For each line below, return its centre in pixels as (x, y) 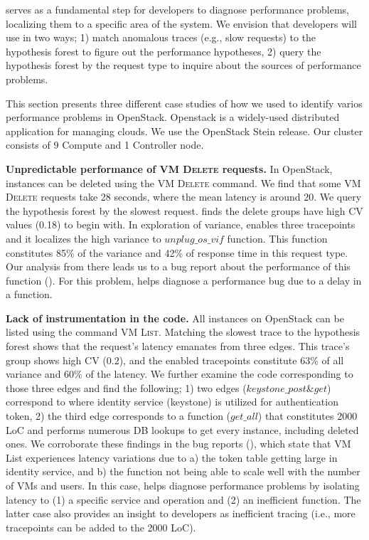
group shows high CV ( (56, 360)
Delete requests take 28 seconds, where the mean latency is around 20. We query (184, 197)
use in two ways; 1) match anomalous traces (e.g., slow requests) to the (161, 37)
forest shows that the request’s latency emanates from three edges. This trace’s (178, 346)
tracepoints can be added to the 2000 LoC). (101, 527)
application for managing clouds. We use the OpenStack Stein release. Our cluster (184, 131)
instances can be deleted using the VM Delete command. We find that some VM (183, 182)
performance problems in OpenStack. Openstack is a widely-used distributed (173, 117)
